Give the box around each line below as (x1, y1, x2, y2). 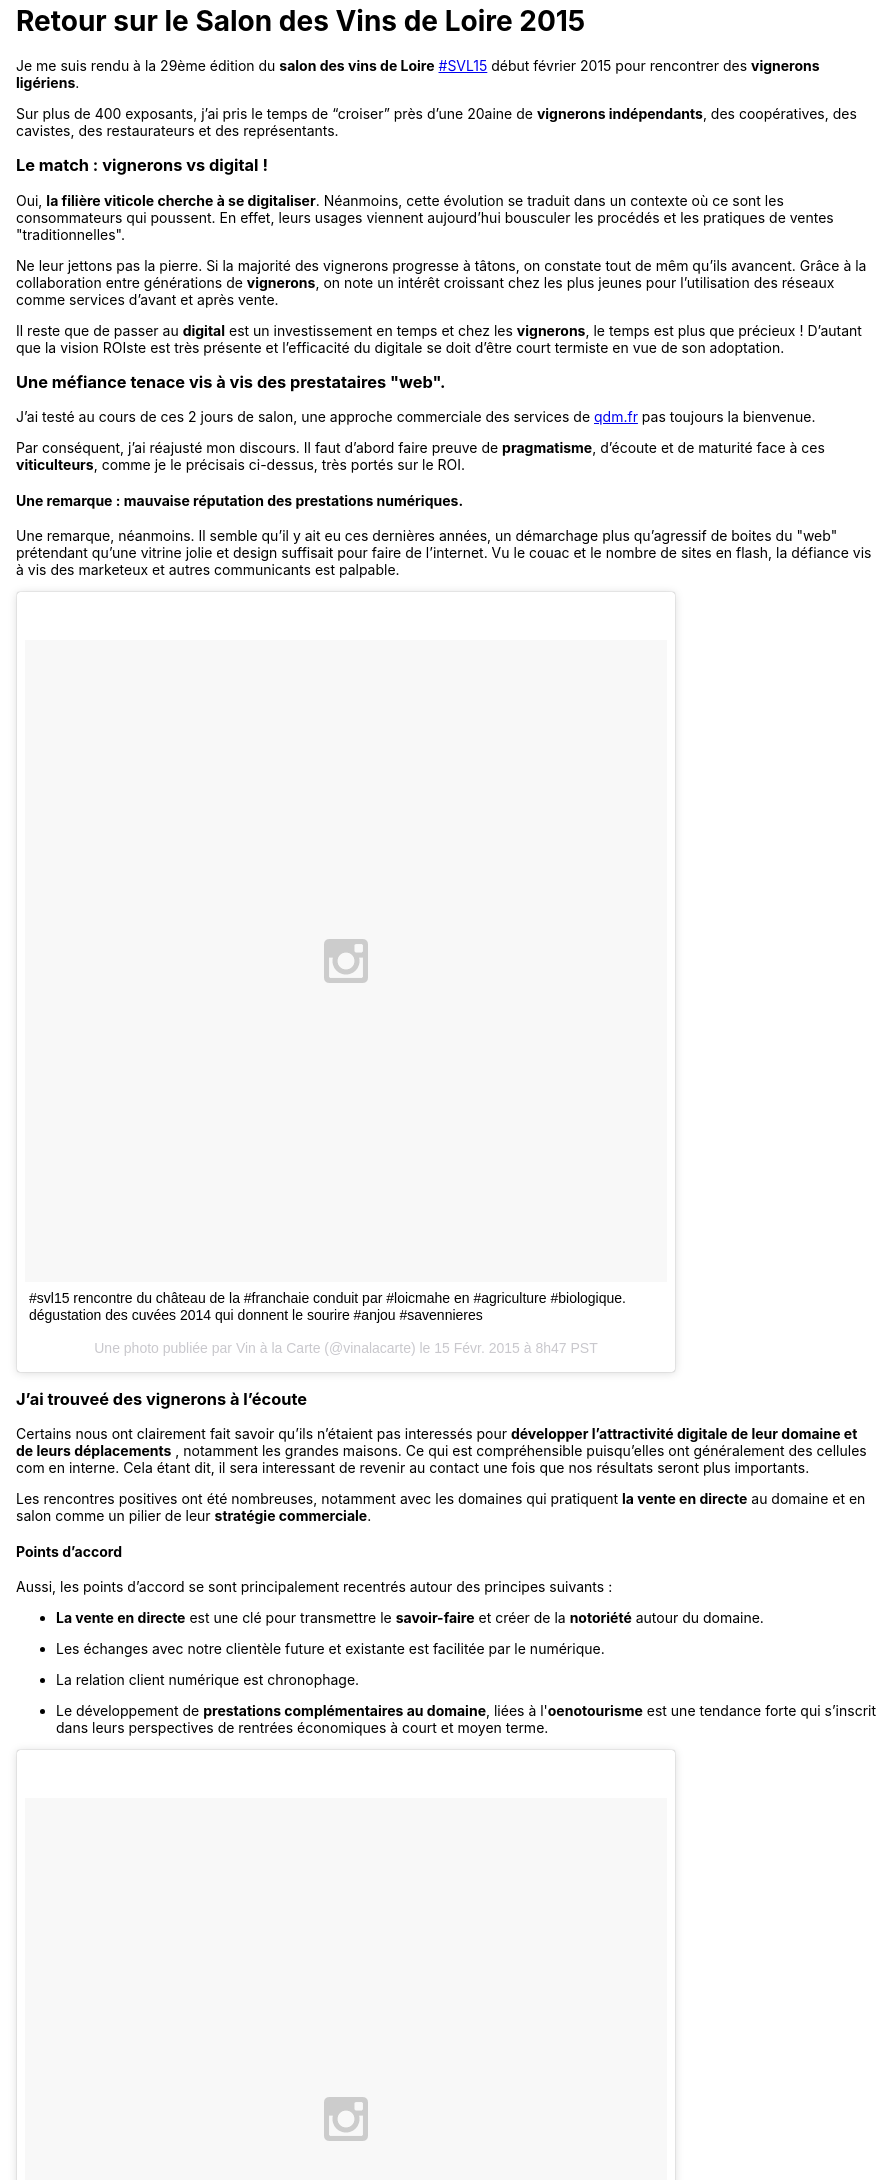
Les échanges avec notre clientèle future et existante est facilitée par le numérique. (56, 1640, 605, 1658)
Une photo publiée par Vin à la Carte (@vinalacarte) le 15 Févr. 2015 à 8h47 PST (94, 1340, 598, 1357)
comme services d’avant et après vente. (16, 290, 279, 308)
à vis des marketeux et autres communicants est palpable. (16, 561, 400, 579)
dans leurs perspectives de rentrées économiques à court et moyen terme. (56, 1719, 549, 1737)
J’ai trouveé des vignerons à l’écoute (16, 1388, 308, 1409)
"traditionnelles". (16, 225, 126, 243)
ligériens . (16, 73, 80, 91)
